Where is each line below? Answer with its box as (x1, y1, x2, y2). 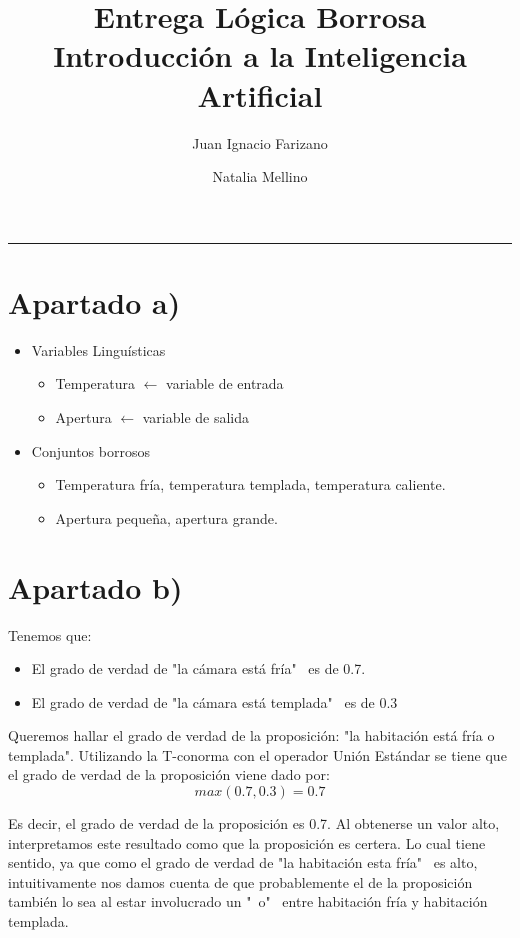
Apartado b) (8, 566, 183, 607)
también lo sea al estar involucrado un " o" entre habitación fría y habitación (8, 891, 488, 912)
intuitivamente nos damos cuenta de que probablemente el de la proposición (8, 871, 473, 892)
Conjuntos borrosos (31, 440, 150, 461)
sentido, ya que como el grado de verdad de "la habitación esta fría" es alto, (8, 852, 478, 873)
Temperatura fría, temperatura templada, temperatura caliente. (55, 474, 446, 495)
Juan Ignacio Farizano (192, 132, 328, 153)
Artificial (197, 74, 323, 115)
